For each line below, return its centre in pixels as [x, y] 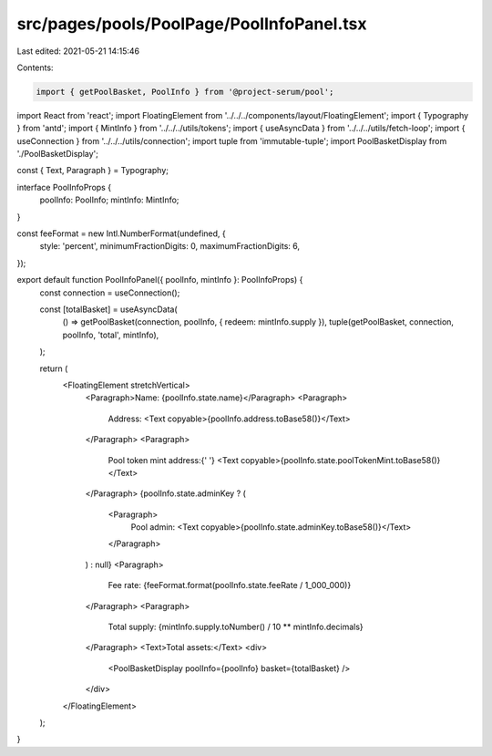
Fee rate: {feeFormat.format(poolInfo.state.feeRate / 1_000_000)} [230, 585]
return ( [54, 368]
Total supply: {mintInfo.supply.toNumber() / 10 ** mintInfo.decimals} [236, 627]
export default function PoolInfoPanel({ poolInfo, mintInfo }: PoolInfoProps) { [160, 280]
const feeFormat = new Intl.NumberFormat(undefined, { [122, 233]
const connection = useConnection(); [110, 293]
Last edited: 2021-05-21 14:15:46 [78, 51]
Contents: [35, 67]
